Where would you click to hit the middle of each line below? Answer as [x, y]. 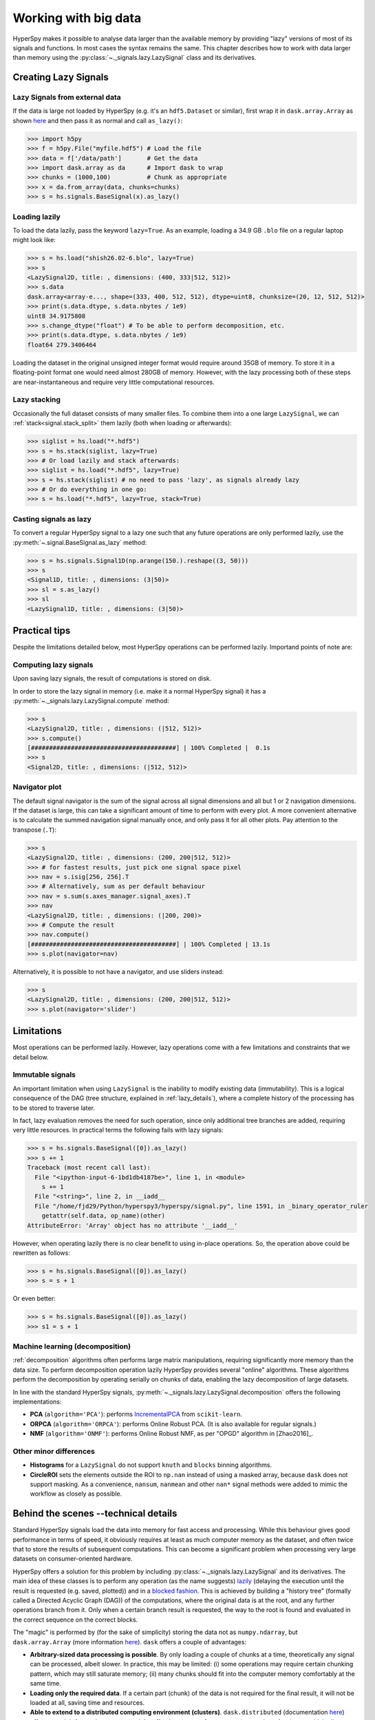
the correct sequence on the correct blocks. [75, 1620]
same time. [46, 1684]
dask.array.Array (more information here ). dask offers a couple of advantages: [130, 1642]
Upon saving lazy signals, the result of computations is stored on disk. [112, 678]
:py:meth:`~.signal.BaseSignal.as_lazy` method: [80, 542]
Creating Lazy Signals [61, 77]
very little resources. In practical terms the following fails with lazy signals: [118, 1130]
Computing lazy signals [53, 665]
